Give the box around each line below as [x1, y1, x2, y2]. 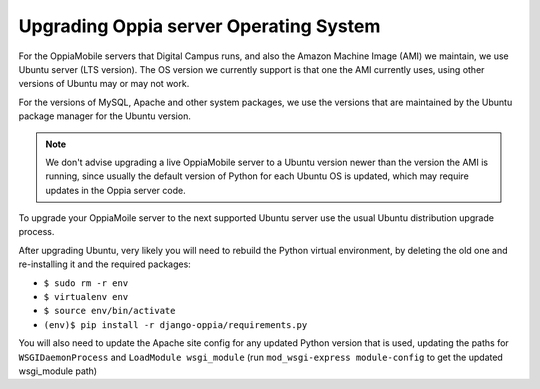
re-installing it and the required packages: [18, 258, 192, 270]
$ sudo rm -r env [43, 277, 129, 289]
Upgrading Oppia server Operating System [18, 15, 381, 37]
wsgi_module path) [18, 365, 98, 377]
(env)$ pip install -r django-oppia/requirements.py [43, 319, 308, 330]
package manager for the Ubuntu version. [18, 110, 192, 122]
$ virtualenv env [43, 291, 129, 303]
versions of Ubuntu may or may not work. [18, 78, 190, 90]
